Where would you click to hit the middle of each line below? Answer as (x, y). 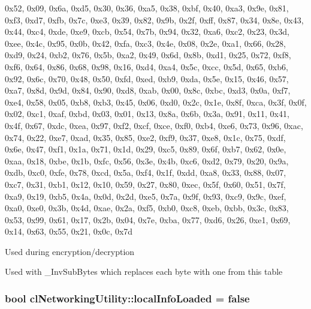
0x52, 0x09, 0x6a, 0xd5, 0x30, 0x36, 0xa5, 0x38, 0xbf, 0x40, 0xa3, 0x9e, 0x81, (147, 8)
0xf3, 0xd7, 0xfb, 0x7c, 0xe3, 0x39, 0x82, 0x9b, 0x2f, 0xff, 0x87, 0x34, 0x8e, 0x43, (154, 19)
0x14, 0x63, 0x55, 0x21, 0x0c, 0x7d (69, 231)
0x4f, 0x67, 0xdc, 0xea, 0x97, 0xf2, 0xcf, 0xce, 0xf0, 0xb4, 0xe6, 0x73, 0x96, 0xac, (154, 125)
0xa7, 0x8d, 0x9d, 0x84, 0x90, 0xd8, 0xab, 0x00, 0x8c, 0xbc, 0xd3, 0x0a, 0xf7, (148, 90)
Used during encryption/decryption (70, 251)
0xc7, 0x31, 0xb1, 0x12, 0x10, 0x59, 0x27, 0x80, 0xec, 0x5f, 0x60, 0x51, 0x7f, (145, 184)
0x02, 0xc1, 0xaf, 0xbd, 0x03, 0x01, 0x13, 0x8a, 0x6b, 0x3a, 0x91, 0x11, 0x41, (147, 114)
